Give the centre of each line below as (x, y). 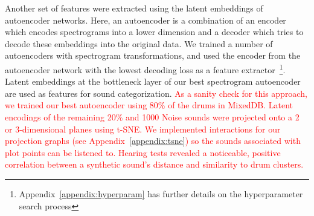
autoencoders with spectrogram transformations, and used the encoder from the (153, 55)
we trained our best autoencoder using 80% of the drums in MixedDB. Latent (149, 105)
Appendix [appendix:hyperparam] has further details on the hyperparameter (161, 193)
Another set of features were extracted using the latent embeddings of (134, 8)
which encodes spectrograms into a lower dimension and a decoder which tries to (154, 32)
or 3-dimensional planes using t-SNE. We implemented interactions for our (143, 129)
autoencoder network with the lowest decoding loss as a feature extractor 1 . (145, 68)
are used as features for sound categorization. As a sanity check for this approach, (156, 93)
